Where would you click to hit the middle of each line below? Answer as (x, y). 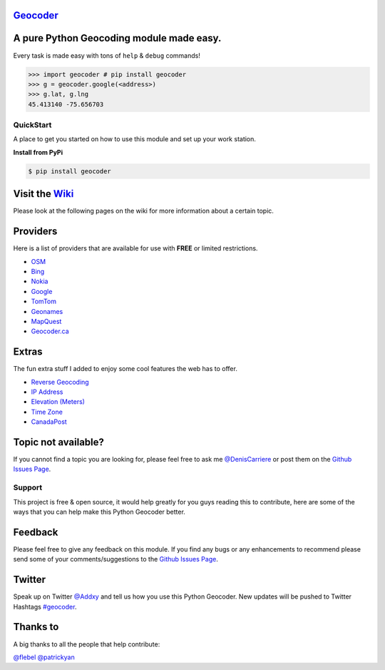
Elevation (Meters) (58, 402)
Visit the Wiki (43, 194)
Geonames (47, 311)
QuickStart (32, 125)
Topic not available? (59, 442)
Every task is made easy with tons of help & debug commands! (107, 55)
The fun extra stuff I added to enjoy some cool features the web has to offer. (125, 369)
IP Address (47, 392)
